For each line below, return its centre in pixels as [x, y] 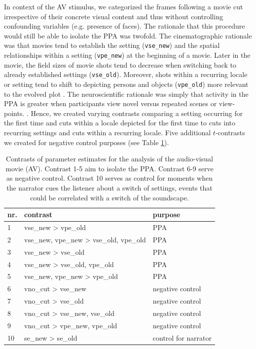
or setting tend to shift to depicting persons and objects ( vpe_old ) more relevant [126, 84]
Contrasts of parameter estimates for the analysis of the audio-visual [110, 159]
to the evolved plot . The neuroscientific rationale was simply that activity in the [126, 94]
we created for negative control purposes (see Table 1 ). [87, 142]
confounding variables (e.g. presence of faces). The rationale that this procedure [125, 26]
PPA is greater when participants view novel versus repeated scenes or [110, 103]
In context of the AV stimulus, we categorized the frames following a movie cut [124, 6]
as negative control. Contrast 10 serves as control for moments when [110, 178]
